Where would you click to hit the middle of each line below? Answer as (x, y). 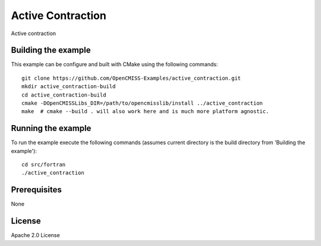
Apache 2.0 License (35, 235)
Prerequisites (36, 190)
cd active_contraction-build (64, 95)
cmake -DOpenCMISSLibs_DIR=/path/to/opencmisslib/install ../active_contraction (142, 103)
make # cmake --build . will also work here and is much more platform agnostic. (145, 111)
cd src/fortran (44, 165)
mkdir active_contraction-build (69, 87)
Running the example (51, 128)
